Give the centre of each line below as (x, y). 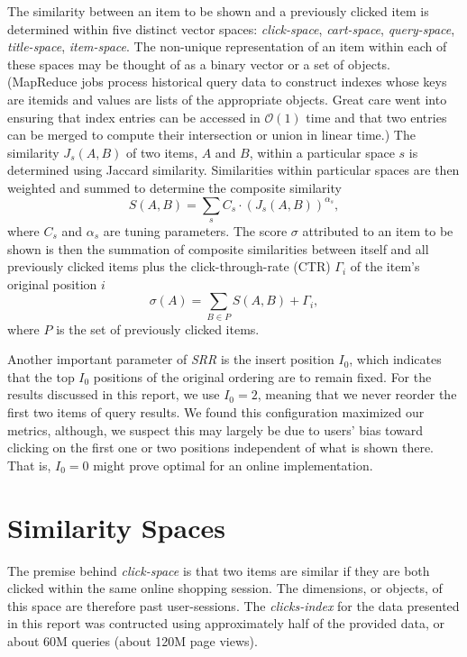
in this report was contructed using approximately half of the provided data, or (226, 623)
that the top (41, 376)
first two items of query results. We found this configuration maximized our (216, 412)
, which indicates (395, 359)
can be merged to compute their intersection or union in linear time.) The (211, 135)
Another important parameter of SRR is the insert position (171, 359)
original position (52, 283)
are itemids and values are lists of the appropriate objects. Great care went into (227, 99)
